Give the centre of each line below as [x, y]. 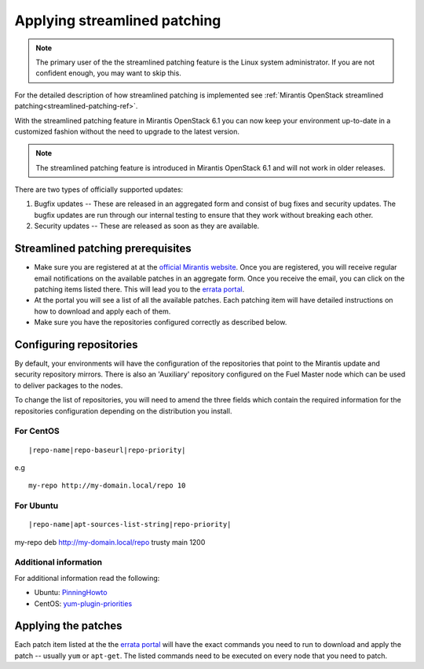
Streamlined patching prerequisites [103, 249]
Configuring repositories [76, 345]
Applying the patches [68, 626]
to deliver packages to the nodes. [69, 385]
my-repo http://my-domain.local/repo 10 [107, 486]
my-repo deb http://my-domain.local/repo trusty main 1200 [110, 542]
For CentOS [37, 431]
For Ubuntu [37, 505]
